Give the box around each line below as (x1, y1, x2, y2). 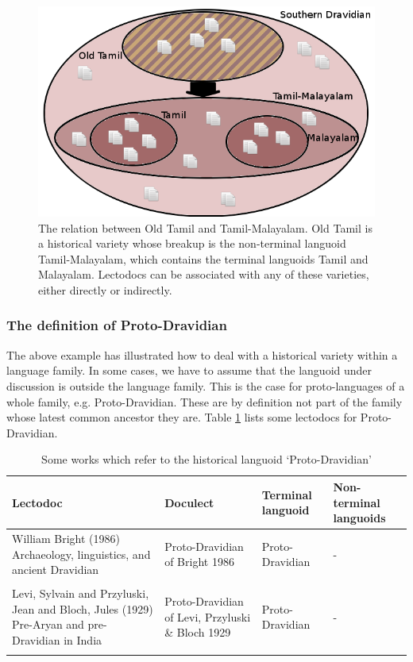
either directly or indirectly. (38, 281, 172, 298)
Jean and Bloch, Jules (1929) (12, 600, 153, 617)
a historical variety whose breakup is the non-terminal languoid (38, 235, 346, 252)
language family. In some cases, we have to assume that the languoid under (6, 362, 372, 379)
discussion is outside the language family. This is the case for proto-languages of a (6, 377, 405, 394)
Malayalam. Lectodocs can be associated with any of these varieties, (38, 266, 369, 283)
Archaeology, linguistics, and (12, 545, 151, 562)
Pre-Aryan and (12, 616, 84, 633)
